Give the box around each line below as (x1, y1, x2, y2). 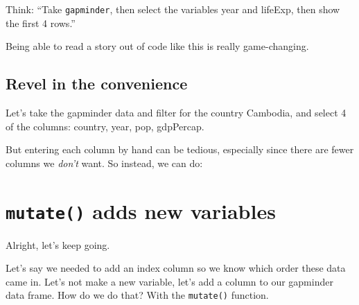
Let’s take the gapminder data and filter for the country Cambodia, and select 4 (6, 105, 347, 120)
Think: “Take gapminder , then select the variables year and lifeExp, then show (6, 2, 340, 16)
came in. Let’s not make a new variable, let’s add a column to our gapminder (6, 274, 333, 288)
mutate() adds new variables (6, 196, 276, 225)
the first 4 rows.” (6, 15, 76, 30)
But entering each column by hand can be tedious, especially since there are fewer (6, 142, 354, 157)
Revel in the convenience (6, 73, 188, 94)
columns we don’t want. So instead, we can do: (6, 155, 203, 170)
